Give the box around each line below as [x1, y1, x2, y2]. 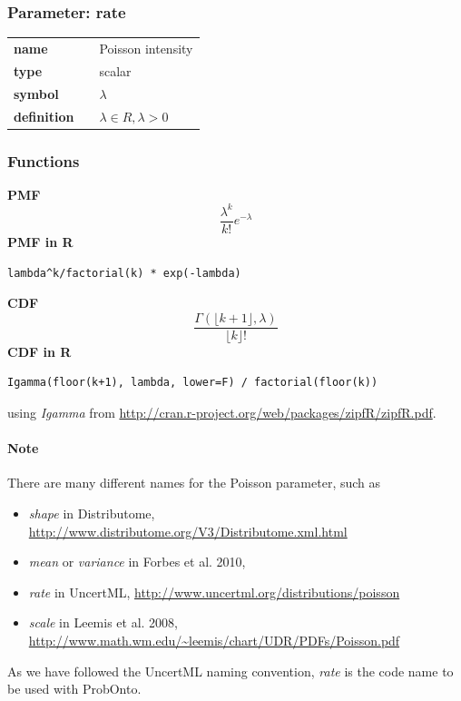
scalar [99, 61, 132, 80]
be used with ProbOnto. [7, 679, 142, 698]
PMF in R [7, 232, 74, 251]
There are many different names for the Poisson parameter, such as [7, 473, 381, 492]
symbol [14, 84, 59, 103]
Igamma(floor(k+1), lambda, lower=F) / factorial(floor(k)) [7, 376, 378, 390]
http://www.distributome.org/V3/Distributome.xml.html [28, 521, 348, 540]
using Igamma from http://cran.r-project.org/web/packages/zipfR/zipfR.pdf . [7, 403, 436, 421]
